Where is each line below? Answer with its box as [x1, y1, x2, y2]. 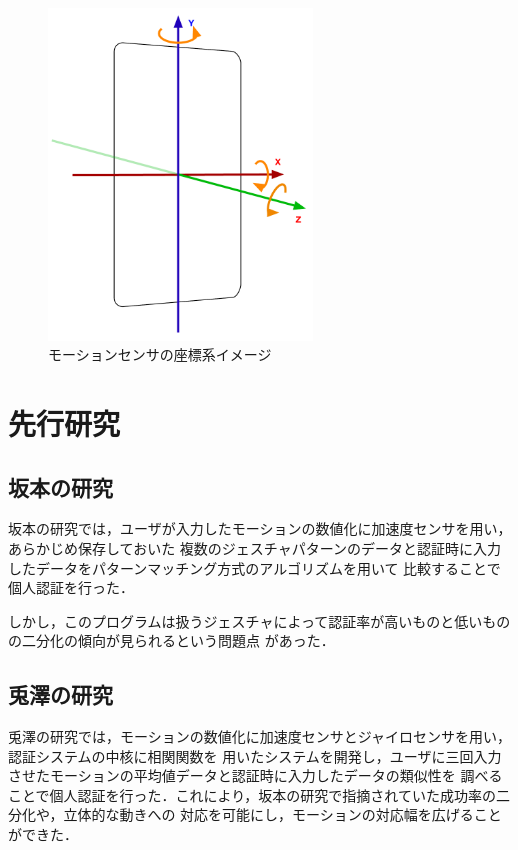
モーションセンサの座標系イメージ [48, 344, 272, 365]
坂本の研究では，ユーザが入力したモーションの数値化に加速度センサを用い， [8, 518, 512, 539]
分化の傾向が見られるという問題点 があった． [35, 630, 335, 651]
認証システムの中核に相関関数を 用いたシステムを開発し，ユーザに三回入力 [8, 745, 502, 766]
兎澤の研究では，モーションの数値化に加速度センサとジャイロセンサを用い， [8, 726, 512, 747]
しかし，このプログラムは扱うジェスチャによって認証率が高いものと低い [8, 610, 483, 631]
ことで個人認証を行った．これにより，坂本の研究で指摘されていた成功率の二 [8, 784, 510, 805]
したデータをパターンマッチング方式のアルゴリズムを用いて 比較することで [8, 557, 501, 578]
